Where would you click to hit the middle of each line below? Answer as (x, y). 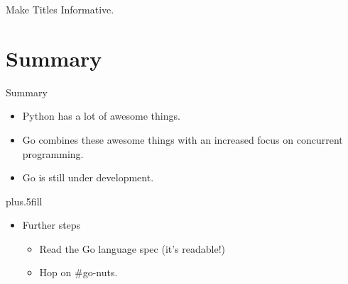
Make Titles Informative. (60, 9)
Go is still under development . (88, 177)
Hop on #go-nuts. (78, 272)
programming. (53, 153)
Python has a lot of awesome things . (101, 116)
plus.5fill (24, 201)
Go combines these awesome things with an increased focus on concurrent (183, 139)
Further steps (51, 225)
